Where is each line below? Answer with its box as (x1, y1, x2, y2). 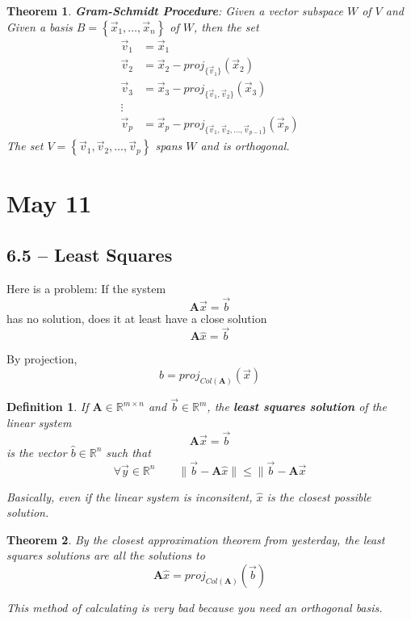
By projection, (6, 350, 78, 367)
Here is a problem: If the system (6, 279, 166, 296)
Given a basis (6, 18, 73, 35)
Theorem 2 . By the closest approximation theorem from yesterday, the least (6, 531, 385, 548)
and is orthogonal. (200, 137, 290, 154)
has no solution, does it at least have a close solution (6, 309, 267, 326)
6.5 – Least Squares (6, 241, 173, 266)
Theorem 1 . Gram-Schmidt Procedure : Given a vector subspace (6, 2, 343, 19)
